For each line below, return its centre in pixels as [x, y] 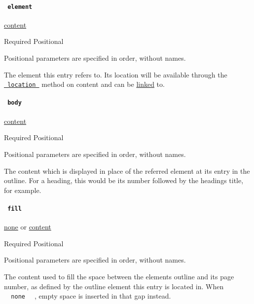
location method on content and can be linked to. [86, 84]
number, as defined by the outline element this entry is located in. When [114, 286]
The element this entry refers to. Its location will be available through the [116, 74]
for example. [23, 190]
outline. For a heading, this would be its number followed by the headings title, [124, 180]
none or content [28, 227]
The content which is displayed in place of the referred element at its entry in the [127, 171]
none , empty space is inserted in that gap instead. [91, 296]
